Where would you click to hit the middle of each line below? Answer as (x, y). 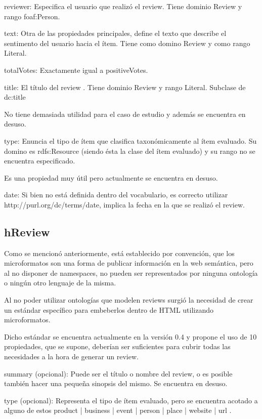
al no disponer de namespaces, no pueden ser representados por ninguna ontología (131, 273)
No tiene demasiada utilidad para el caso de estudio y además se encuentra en (125, 114)
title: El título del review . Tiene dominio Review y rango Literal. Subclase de (125, 87)
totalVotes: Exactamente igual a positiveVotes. (76, 70)
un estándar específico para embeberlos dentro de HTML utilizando (109, 309)
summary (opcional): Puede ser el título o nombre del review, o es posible (118, 373)
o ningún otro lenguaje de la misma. (60, 283)
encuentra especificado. (40, 161)
